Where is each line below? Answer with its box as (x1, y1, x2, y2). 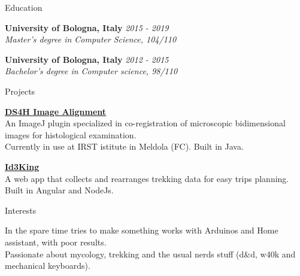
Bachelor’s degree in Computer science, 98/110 (5, 65, 178, 77)
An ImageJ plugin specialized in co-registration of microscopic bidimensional (5, 117, 286, 129)
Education (5, 1, 43, 13)
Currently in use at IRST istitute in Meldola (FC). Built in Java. (5, 140, 244, 153)
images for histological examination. (5, 128, 137, 141)
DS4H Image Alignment (5, 105, 107, 117)
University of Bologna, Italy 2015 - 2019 (5, 21, 169, 34)
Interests (5, 204, 37, 216)
